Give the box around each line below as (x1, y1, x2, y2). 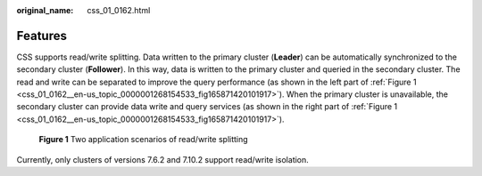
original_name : (16, 5, 74, 15)
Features (16, 28, 67, 44)
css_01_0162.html (87, 5, 151, 15)
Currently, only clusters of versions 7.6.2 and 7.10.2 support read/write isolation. (16, 154, 310, 164)
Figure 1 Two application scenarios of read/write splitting (38, 134, 249, 145)
